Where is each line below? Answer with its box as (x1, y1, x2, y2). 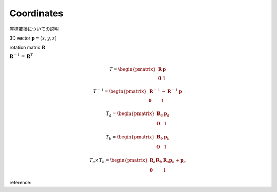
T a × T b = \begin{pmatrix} (89, 157, 148, 164)
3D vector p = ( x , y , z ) (9, 35, 57, 41)
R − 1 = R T (9, 53, 33, 59)
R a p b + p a (163, 157, 186, 164)
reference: (9, 180, 32, 186)
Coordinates (9, 8, 64, 19)
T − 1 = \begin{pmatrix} (93, 88, 147, 94)
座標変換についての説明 (9, 26, 59, 32)
